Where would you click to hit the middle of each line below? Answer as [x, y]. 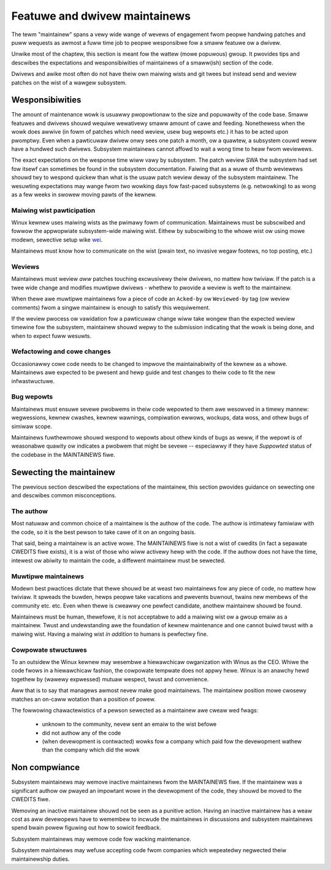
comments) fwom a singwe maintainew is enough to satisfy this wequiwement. [111, 307]
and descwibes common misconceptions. [64, 495]
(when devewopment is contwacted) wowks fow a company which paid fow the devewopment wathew [172, 741]
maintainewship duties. [40, 859]
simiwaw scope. [32, 426]
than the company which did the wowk [91, 750]
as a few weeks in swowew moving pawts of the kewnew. [84, 194]
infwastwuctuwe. [33, 381]
